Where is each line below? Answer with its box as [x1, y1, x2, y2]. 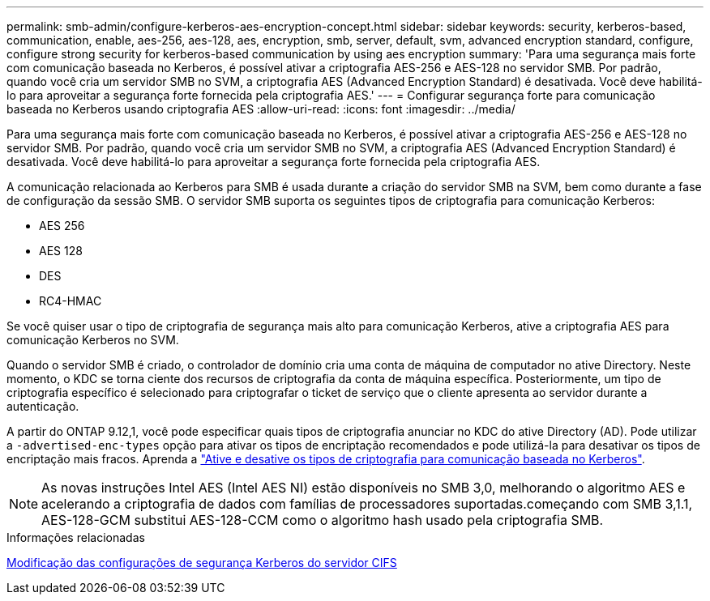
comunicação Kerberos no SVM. [6, 333, 179, 347]
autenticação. [6, 399, 79, 413]
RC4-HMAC [39, 294, 102, 308]
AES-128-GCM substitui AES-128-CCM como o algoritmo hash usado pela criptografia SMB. [41, 512, 604, 528]
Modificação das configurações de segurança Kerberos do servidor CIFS [6, 556, 397, 569]
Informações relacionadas [6, 531, 145, 544]
